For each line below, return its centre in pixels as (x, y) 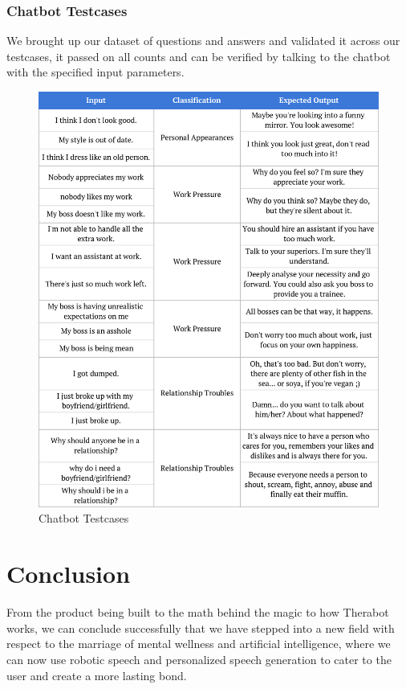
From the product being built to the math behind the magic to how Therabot (198, 612)
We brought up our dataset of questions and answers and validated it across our (203, 41)
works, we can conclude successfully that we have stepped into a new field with (201, 627)
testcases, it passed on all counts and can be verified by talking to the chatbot (199, 56)
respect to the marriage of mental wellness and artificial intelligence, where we (199, 644)
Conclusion (69, 574)
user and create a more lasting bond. (97, 675)
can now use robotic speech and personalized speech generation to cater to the (199, 659)
